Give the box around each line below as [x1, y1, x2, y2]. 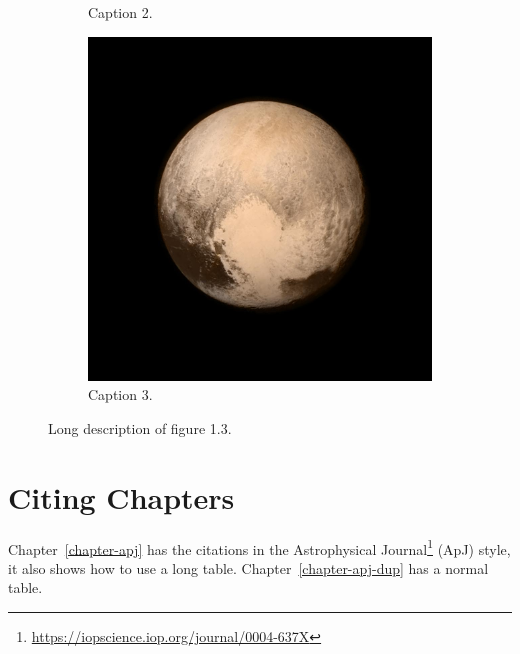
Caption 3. [88, 384, 153, 405]
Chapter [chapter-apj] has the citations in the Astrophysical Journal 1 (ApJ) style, [8, 535, 511, 559]
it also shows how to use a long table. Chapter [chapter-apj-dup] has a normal [8, 557, 489, 578]
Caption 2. [88, 2, 153, 22]
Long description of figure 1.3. [48, 417, 232, 438]
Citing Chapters [8, 476, 235, 517]
